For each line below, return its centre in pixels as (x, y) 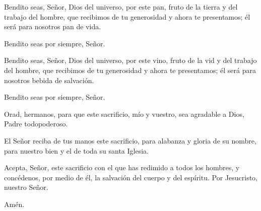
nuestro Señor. (26, 187)
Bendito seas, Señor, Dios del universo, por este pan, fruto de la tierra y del (121, 7)
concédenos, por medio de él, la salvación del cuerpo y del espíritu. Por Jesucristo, (131, 177)
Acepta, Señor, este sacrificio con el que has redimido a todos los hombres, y (122, 167)
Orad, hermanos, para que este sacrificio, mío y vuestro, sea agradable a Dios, (124, 114)
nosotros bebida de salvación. (49, 80)
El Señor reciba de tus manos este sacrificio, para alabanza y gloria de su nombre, (130, 140)
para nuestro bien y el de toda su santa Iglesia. (76, 150)
